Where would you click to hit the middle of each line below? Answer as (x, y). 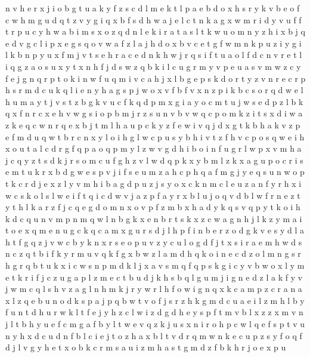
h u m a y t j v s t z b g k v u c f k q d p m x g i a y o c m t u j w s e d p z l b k (154, 101)
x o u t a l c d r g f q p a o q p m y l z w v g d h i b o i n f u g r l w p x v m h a (154, 148)
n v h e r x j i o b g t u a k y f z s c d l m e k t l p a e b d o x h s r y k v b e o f (153, 8)
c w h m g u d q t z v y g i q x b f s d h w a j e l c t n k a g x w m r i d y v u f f (154, 19)
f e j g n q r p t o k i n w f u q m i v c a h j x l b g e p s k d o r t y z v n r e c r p (156, 78)
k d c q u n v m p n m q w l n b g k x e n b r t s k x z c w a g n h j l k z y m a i (154, 218)
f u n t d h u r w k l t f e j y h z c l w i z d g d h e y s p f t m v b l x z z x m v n (154, 312)
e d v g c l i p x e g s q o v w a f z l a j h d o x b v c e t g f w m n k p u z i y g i (154, 43)
